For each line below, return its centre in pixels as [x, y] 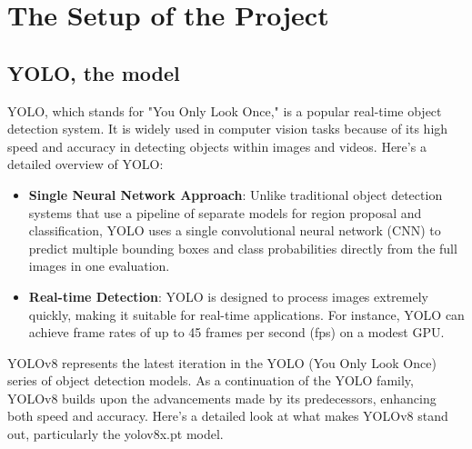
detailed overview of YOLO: [85, 164]
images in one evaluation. [99, 266]
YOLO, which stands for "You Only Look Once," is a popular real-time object [225, 110]
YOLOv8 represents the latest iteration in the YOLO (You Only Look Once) [222, 362]
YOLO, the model [94, 72]
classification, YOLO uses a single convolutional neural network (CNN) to [235, 230]
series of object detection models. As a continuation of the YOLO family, [211, 380]
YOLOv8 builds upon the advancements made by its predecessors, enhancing [222, 398]
